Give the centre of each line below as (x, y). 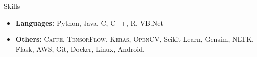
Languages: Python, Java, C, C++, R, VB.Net (89, 22)
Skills (12, 6)
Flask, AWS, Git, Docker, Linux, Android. (80, 48)
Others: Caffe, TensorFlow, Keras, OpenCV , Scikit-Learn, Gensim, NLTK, (135, 39)
